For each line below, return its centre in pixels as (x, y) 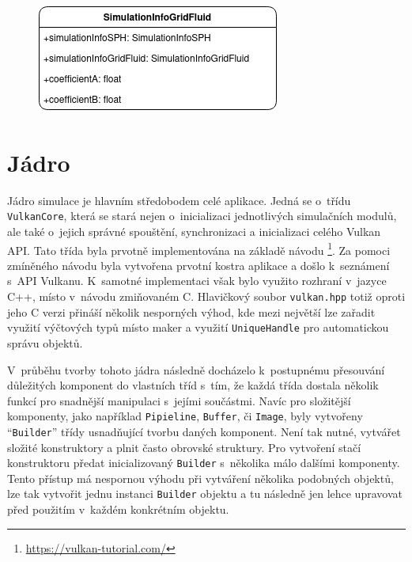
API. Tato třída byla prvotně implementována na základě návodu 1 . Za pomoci (199, 249)
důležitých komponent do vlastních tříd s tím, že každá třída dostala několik (193, 385)
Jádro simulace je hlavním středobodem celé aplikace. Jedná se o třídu (179, 200)
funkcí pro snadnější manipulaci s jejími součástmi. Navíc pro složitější (179, 400)
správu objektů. (45, 342)
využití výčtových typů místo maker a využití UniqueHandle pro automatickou (198, 327)
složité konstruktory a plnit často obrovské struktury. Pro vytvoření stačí (184, 447)
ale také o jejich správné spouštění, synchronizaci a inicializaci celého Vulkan (194, 231)
